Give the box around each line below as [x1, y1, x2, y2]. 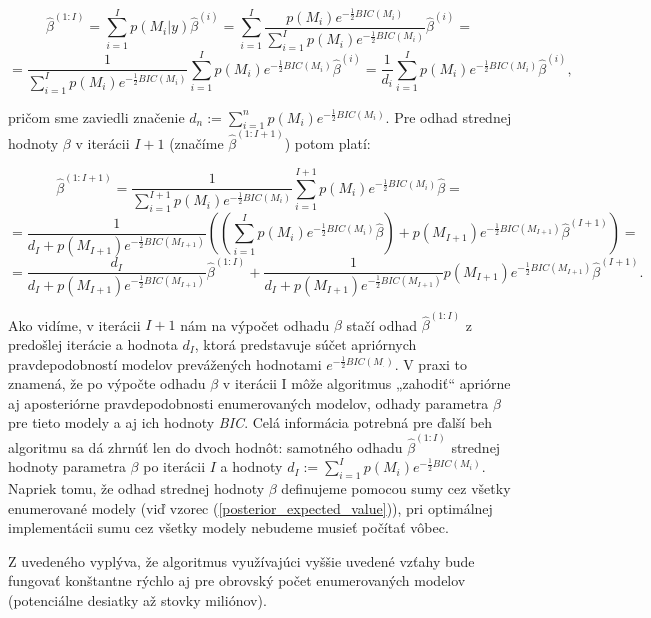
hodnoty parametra [8, 456, 126, 477]
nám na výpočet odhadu [180, 314, 330, 335]
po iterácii [143, 456, 206, 477]
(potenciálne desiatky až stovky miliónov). [8, 590, 267, 611]
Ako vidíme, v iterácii [8, 314, 141, 335]
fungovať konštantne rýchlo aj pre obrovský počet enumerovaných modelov [8, 570, 466, 591]
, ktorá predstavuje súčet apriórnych [194, 334, 417, 355]
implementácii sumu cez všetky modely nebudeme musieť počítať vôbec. [8, 517, 449, 538]
